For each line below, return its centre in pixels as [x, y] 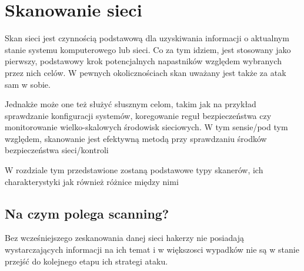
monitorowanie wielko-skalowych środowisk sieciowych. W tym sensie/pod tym [146, 127]
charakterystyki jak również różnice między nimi [92, 181]
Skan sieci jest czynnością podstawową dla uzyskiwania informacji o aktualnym [147, 38]
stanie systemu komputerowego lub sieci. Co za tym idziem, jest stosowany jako [148, 49]
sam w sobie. [28, 84]
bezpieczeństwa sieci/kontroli [57, 150]
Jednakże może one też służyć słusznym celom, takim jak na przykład [131, 104]
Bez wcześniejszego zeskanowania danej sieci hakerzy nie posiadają [124, 238]
